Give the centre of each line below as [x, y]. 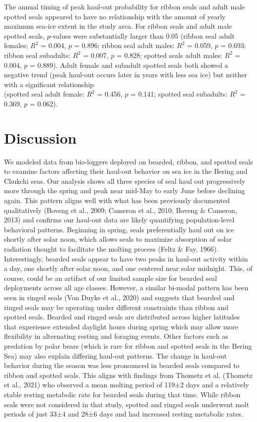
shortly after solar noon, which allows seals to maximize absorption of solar [118, 239]
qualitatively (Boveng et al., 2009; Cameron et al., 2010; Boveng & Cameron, [121, 210]
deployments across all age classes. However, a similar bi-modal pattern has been [126, 288]
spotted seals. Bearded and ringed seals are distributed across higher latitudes [122, 317]
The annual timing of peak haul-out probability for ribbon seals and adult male [125, 6]
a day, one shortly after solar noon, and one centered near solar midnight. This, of [128, 268]
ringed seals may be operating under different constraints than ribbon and [116, 307]
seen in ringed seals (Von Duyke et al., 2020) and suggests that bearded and [119, 297]
